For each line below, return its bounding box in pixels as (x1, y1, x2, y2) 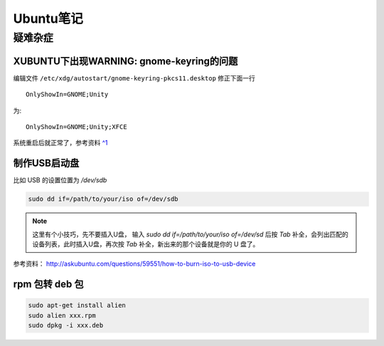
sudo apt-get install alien (28, 301, 126, 310)
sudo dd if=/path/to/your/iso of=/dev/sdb (28, 195, 178, 203)
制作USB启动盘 (13, 157, 80, 169)
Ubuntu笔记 (13, 11, 83, 26)
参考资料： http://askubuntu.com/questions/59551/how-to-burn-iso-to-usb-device (13, 260, 256, 268)
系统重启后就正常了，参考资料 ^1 (13, 139, 108, 147)
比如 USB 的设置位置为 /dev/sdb (13, 176, 107, 184)
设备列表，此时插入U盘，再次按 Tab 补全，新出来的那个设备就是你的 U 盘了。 (32, 239, 260, 248)
